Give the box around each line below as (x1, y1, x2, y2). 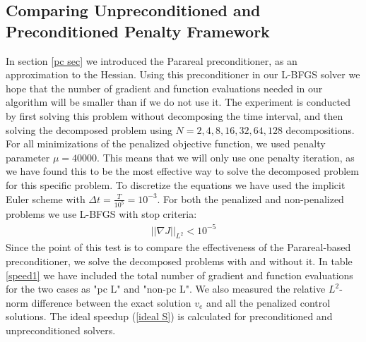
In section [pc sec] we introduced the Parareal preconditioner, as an (6, 53, 297, 68)
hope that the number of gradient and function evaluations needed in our (6, 80, 323, 95)
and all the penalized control (206, 295, 331, 310)
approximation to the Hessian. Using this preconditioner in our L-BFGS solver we (6, 67, 360, 82)
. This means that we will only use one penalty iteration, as (97, 149, 355, 164)
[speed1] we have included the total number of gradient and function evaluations (6, 267, 353, 282)
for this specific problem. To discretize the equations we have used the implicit (6, 177, 346, 192)
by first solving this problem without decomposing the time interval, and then (6, 108, 343, 123)
